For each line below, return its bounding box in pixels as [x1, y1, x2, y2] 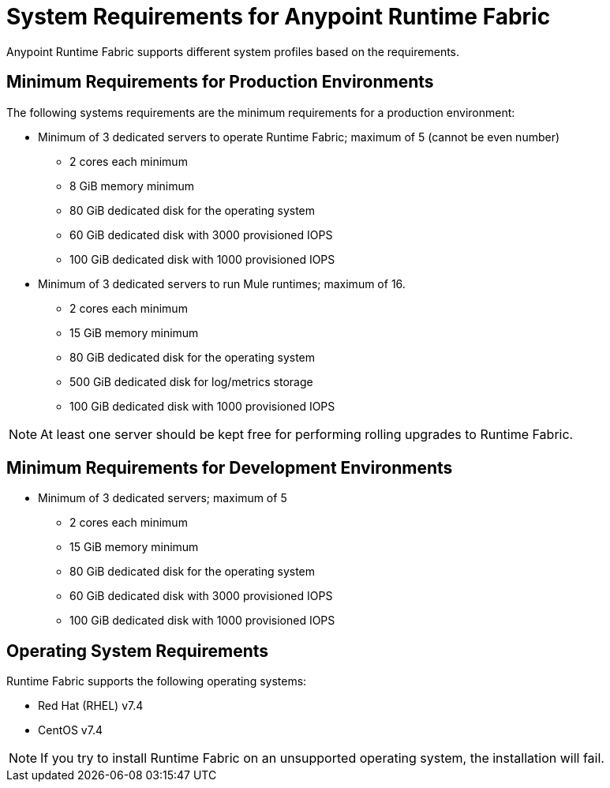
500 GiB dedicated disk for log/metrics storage [69, 374, 313, 388]
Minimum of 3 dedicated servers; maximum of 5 [38, 491, 287, 505]
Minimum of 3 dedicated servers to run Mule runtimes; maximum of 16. [38, 276, 406, 291]
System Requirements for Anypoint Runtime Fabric [6, 3, 551, 30]
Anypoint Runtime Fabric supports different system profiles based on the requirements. [6, 44, 460, 58]
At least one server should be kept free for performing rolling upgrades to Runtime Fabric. [40, 426, 574, 442]
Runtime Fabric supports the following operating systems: [6, 674, 307, 689]
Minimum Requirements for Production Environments [6, 72, 434, 92]
